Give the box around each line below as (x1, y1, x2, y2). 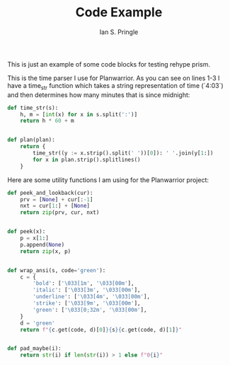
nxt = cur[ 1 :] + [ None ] (20, 203, 91, 210)
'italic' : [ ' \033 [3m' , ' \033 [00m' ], (33, 286, 141, 294)
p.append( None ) (20, 241, 65, 248)
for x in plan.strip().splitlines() (33, 156, 141, 163)
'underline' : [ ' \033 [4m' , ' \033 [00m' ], (33, 293, 151, 301)
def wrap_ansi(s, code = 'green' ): (7, 266, 106, 274)
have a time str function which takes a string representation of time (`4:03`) (7, 81, 224, 91)
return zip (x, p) (20, 247, 71, 255)
